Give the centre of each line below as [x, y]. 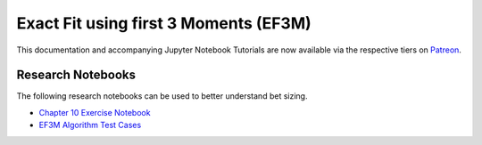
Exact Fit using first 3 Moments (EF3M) [164, 23]
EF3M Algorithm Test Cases [90, 125]
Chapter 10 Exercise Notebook [95, 112]
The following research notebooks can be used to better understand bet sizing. [162, 96]
